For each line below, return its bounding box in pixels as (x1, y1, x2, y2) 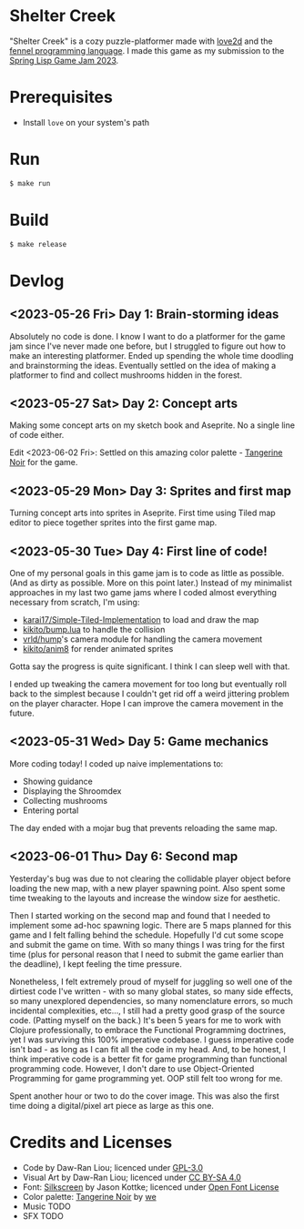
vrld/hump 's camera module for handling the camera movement (22, 634, 263, 645)
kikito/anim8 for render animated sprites (22, 643, 174, 654)
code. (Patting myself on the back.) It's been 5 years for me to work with (9, 1014, 281, 1025)
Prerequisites (9, 87, 114, 107)
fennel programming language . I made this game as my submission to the (9, 45, 285, 56)
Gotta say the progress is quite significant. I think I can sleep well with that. (9, 661, 290, 672)
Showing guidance (22, 776, 93, 787)
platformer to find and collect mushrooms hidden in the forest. (9, 370, 243, 381)
